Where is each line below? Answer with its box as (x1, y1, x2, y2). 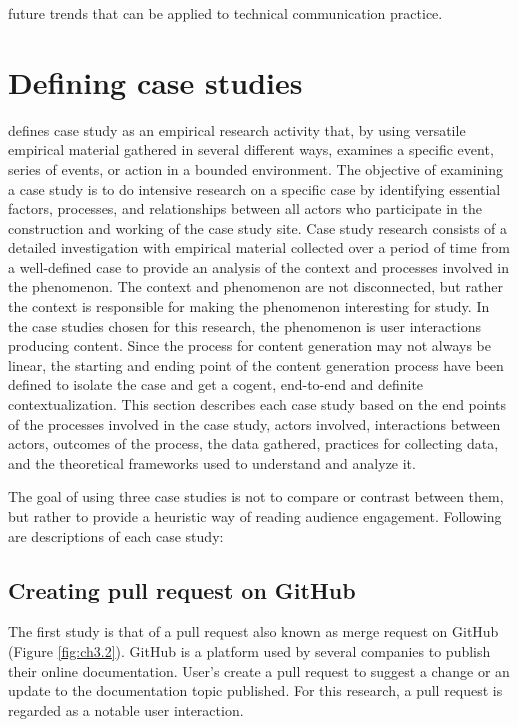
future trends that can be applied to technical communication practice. (8, 3, 443, 23)
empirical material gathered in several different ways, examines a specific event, (8, 139, 494, 160)
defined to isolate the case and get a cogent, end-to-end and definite (8, 374, 424, 395)
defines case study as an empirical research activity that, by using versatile (8, 119, 466, 140)
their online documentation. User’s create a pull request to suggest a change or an (8, 660, 510, 681)
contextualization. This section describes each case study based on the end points (8, 394, 507, 415)
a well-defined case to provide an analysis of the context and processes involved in (8, 256, 510, 277)
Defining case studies (8, 61, 303, 102)
